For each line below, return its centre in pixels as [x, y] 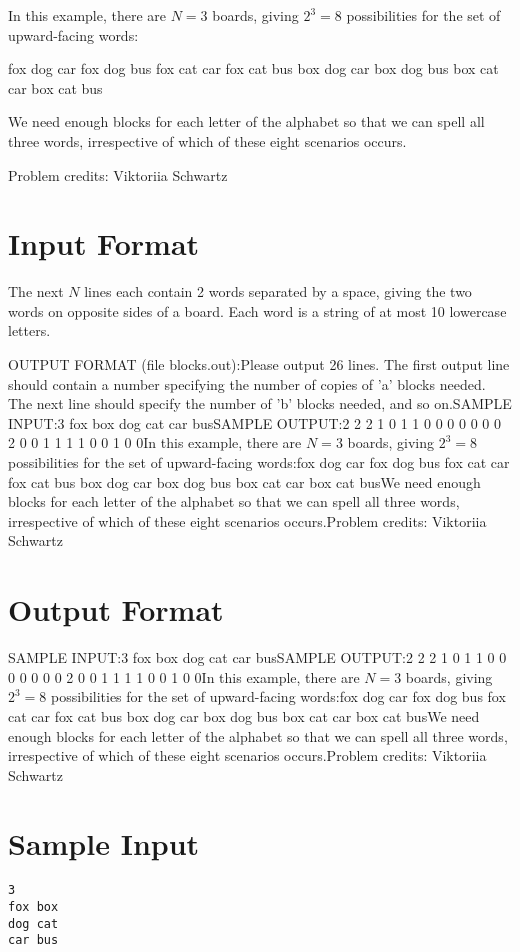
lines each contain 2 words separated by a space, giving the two [278, 291]
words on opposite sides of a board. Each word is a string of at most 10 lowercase [257, 310]
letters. [29, 330]
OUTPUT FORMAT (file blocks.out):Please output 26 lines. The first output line [259, 364]
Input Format [104, 243]
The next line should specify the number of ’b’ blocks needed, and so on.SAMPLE [260, 403]
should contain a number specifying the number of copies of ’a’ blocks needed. [247, 383]
